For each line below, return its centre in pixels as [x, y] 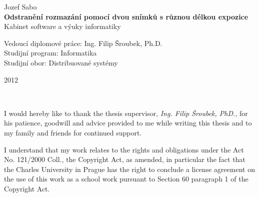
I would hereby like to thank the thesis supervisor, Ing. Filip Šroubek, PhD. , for [126, 113]
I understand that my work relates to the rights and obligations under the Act [124, 149]
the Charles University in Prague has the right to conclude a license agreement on [129, 169]
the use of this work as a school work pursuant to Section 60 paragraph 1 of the [126, 179]
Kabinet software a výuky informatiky [62, 26]
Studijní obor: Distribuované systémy [61, 62]
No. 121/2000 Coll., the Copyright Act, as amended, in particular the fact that [125, 159]
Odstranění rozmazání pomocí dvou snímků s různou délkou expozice [126, 16]
